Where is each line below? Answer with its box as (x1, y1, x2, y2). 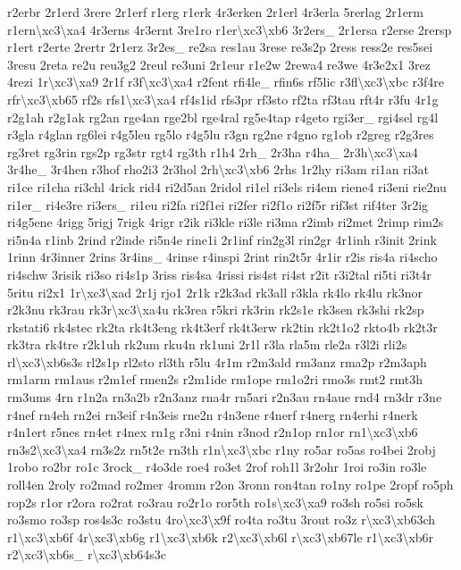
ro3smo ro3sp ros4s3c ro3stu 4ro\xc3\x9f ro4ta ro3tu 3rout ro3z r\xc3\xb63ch (7, 510, 436, 529)
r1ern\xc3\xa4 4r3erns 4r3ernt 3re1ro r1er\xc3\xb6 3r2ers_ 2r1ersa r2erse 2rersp (7, 20, 452, 38)
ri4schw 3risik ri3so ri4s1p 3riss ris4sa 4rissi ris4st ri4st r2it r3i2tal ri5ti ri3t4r (7, 264, 432, 283)
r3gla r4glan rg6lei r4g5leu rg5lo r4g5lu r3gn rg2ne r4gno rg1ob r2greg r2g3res (7, 125, 434, 144)
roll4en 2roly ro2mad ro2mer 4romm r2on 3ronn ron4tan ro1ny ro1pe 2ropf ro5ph (7, 475, 454, 494)
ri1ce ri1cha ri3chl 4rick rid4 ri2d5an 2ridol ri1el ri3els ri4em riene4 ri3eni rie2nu (7, 177, 447, 196)
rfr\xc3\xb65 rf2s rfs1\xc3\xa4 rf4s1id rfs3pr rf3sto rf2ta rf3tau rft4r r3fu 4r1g (7, 89, 439, 108)
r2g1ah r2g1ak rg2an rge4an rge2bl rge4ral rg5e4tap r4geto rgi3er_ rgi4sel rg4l (7, 107, 439, 126)
